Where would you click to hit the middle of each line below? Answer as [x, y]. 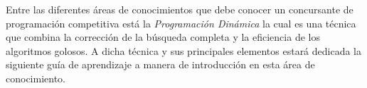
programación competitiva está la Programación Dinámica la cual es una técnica [181, 23]
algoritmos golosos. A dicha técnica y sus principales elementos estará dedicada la [184, 50]
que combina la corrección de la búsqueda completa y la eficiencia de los [163, 37]
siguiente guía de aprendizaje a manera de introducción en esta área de [160, 64]
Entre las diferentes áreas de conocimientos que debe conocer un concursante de [180, 9]
